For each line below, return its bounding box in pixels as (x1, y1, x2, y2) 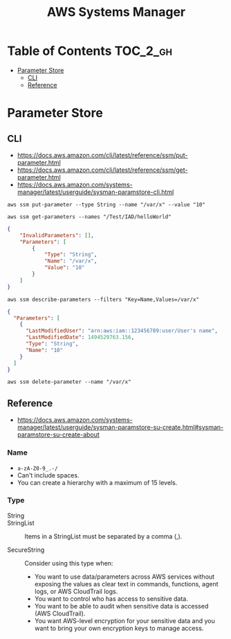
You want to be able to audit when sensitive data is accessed (34, 602, 209, 610)
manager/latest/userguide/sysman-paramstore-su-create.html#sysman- (17, 423, 223, 432)
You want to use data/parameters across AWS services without (34, 572, 215, 581)
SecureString (7, 545, 45, 554)
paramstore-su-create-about (17, 430, 100, 439)
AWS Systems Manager (47, 4, 185, 20)
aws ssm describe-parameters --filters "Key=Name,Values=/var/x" (7, 296, 199, 303)
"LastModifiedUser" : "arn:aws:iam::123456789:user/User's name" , (25, 327, 218, 335)
